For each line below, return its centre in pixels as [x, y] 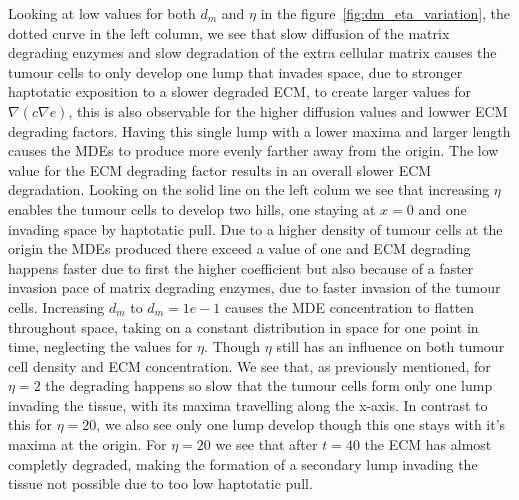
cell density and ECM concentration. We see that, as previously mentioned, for [249, 365]
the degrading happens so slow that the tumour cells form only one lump [269, 385]
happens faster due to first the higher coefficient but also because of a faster [241, 267]
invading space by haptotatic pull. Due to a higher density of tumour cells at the [255, 228]
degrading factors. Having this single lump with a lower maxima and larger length [259, 130]
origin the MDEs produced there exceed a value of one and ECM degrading [239, 248]
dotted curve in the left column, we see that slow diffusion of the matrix [229, 32]
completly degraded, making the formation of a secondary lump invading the [243, 463]
